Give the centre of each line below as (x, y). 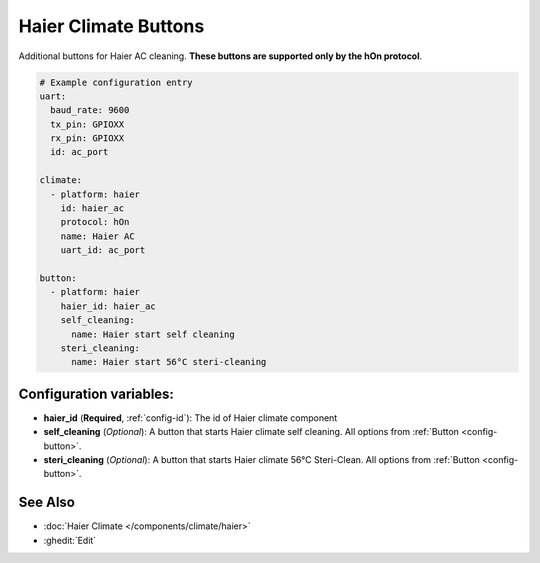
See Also (46, 502)
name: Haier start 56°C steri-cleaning (169, 362)
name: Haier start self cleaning (153, 334)
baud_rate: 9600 (90, 110)
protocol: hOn (95, 222)
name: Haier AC (97, 236)
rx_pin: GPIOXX (87, 138)
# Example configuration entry (116, 82)
